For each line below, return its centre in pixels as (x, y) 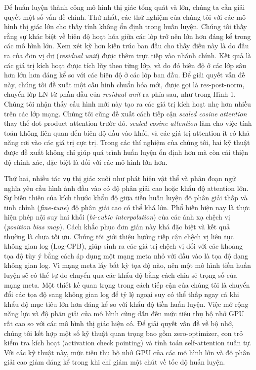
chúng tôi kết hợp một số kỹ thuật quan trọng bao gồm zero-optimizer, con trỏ (124, 333)
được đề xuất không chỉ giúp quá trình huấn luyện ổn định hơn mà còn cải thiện (126, 152)
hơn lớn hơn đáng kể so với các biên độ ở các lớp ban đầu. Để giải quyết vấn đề (125, 75)
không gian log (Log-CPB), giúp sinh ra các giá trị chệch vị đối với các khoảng (123, 246)
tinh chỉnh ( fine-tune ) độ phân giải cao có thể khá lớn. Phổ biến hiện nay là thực (127, 207)
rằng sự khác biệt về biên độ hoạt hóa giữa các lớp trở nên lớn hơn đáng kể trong (128, 36)
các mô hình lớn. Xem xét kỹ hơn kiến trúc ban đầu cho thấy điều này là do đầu (127, 46)
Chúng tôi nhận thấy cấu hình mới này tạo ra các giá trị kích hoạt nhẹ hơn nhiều (128, 103)
